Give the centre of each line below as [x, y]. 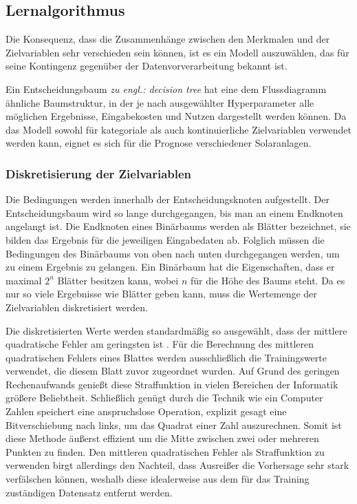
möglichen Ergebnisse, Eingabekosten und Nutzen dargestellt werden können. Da [176, 116]
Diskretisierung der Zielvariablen [99, 173]
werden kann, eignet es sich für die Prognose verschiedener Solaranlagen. [159, 143]
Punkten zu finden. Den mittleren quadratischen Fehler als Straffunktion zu [165, 451]
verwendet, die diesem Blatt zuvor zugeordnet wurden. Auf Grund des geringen [173, 371]
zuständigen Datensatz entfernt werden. [89, 492]
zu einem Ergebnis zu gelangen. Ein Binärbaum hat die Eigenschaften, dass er [170, 267]
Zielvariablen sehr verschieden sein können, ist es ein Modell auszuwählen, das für [177, 52]
